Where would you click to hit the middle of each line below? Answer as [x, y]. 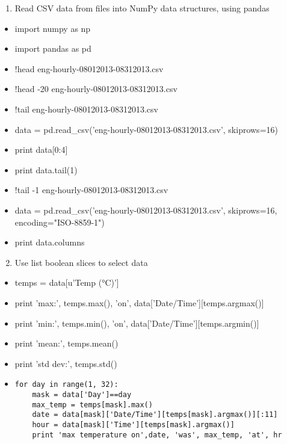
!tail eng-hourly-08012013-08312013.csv [86, 109]
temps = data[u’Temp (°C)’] [67, 282]
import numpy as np [53, 28]
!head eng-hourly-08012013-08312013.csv [89, 68]
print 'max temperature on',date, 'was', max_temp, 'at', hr [157, 435]
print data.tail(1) [46, 169]
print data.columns [50, 242]
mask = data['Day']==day [82, 394]
